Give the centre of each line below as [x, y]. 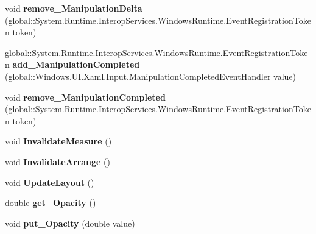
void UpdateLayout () [50, 182]
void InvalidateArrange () [58, 161]
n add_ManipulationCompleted [72, 64]
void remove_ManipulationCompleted [85, 97]
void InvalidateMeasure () [58, 141]
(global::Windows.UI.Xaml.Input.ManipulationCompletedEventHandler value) [150, 76]
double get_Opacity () [51, 203]
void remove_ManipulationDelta [74, 8]
